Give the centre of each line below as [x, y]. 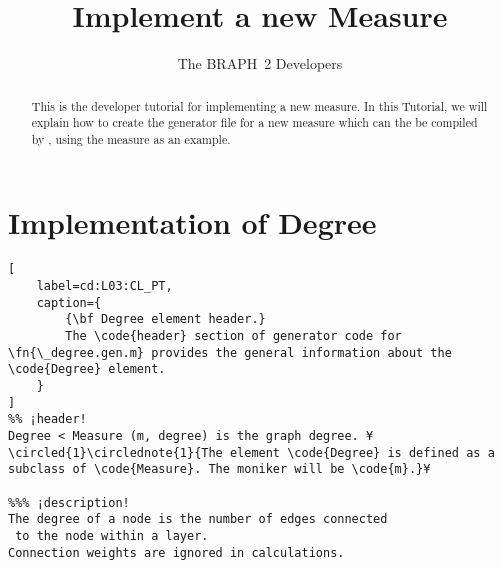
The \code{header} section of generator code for [233, 336]
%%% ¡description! [69, 502]
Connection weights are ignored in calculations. [176, 552]
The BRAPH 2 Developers [260, 63]
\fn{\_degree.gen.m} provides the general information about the [230, 352]
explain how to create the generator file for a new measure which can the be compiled [254, 122]
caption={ [69, 302]
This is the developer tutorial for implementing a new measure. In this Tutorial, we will [259, 105]
